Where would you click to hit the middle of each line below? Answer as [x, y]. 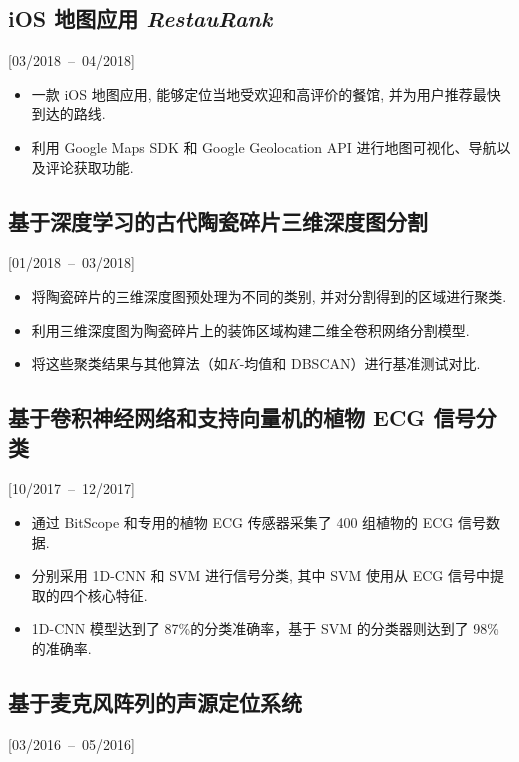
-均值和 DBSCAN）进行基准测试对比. [360, 363]
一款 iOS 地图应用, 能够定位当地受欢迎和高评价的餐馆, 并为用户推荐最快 [266, 93]
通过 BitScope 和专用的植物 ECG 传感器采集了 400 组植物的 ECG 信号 [258, 521]
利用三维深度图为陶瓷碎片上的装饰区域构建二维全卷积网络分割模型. [250, 329]
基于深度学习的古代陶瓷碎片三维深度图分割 [218, 220]
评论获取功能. [89, 166]
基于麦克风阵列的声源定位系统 [155, 701]
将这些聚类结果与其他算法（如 [129, 363]
